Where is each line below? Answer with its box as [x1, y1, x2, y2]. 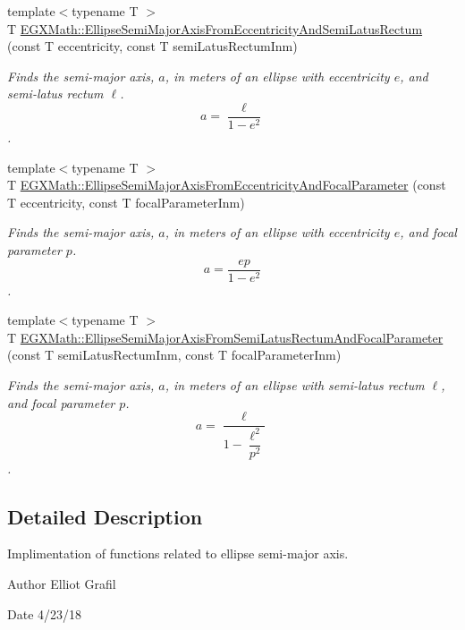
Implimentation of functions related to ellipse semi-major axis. [7, 544, 349, 563]
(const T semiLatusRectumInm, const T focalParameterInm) [7, 345, 342, 364]
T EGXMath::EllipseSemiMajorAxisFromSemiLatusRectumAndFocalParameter [7, 328, 444, 346]
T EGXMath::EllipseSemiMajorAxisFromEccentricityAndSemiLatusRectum [7, 19, 423, 38]
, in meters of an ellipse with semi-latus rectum [165, 376, 425, 395]
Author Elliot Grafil [7, 575, 116, 593]
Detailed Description [7, 502, 203, 530]
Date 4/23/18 [7, 604, 82, 623]
